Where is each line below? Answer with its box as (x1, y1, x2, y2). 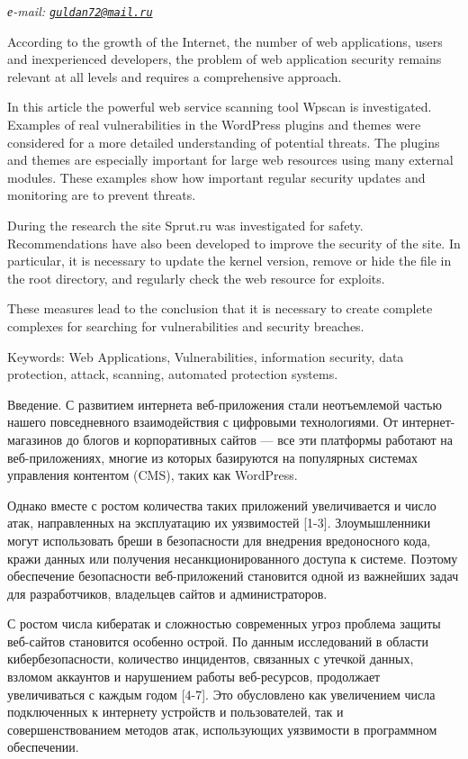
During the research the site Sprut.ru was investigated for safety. (7, 216, 364, 234)
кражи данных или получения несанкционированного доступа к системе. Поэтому (7, 548, 458, 567)
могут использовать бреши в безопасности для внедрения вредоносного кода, (7, 530, 431, 549)
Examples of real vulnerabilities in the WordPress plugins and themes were (7, 115, 421, 134)
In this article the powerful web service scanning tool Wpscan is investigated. (7, 97, 432, 116)
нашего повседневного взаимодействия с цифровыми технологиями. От (7, 412, 399, 431)
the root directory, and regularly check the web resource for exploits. (7, 268, 385, 287)
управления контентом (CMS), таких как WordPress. (7, 465, 298, 484)
